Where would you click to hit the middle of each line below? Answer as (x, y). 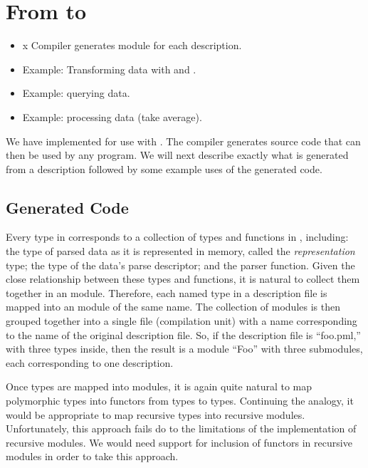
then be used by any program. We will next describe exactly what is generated (177, 155)
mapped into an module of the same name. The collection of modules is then (173, 307)
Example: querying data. (76, 93)
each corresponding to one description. (90, 362)
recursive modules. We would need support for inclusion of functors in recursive (179, 442)
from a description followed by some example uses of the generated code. (164, 168)
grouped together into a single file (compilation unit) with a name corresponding (182, 321)
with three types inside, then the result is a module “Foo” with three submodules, (184, 349)
